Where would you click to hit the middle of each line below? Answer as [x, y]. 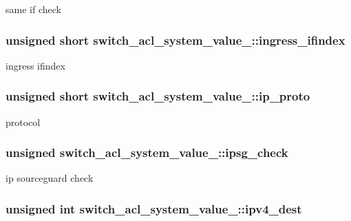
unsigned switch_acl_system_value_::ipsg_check [147, 152]
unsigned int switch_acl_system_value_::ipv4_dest [154, 208]
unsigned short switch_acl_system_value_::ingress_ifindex [175, 40]
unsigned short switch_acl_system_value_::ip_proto [158, 96]
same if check [33, 9]
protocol [23, 122]
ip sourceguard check [50, 178]
